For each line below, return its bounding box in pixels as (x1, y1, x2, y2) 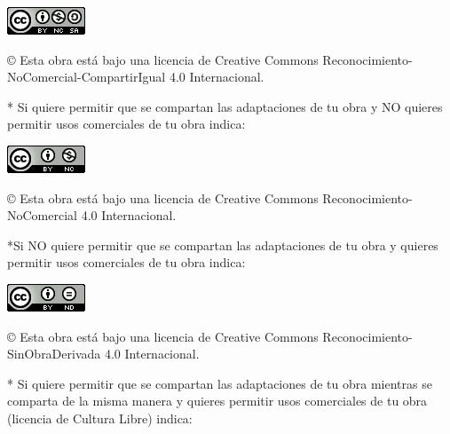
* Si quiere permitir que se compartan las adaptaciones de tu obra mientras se (7, 374, 432, 392)
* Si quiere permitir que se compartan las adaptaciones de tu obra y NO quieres (7, 97, 443, 115)
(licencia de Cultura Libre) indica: (7, 408, 193, 427)
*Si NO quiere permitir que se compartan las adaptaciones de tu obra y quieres (7, 235, 438, 254)
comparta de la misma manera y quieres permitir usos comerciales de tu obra (7, 391, 428, 410)
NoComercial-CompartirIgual (7, 67, 166, 86)
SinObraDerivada (7, 344, 101, 363)
